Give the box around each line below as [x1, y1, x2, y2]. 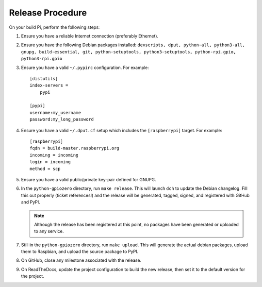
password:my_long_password [30, 117, 94, 122]
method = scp [30, 166, 61, 171]
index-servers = [30, 83, 68, 88]
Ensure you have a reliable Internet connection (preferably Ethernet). [21, 33, 159, 39]
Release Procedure [9, 7, 87, 18]
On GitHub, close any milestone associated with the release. [21, 257, 142, 263]
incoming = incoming [30, 152, 79, 158]
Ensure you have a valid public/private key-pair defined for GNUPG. [21, 176, 156, 182]
